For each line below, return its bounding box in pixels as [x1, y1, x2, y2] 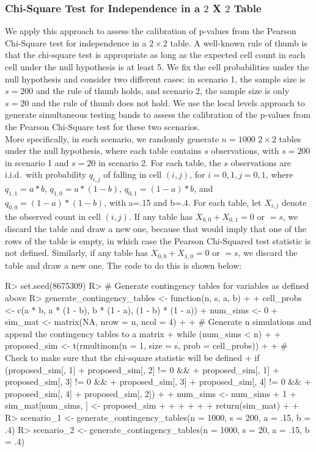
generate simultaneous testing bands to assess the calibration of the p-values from [5, 108, 311, 121]
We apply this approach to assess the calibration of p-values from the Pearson [5, 24, 296, 37]
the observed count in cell [5, 210, 101, 222]
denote [281, 195, 307, 208]
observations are [230, 156, 292, 169]
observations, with [211, 144, 279, 157]
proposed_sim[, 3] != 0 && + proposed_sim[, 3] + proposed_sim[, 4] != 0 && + [5, 375, 311, 388]
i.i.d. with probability [5, 168, 87, 181]
